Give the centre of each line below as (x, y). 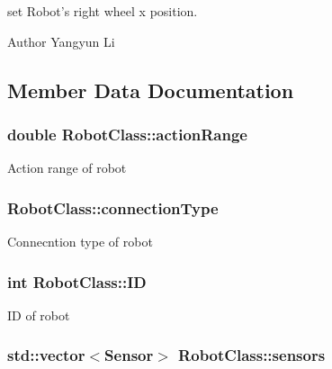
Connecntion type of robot (80, 241)
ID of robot (39, 315)
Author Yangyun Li (61, 41)
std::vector (46, 355)
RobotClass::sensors (252, 355)
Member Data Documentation (151, 90)
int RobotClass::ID (77, 281)
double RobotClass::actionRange (127, 134)
